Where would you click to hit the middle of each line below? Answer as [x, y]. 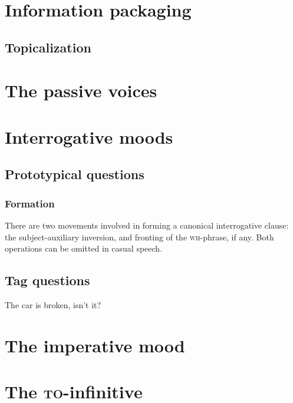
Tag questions [47, 280]
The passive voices [81, 90]
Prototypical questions [75, 174]
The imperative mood [95, 345]
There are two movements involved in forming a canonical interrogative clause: [147, 225]
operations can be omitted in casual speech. [84, 248]
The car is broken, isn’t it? [53, 304]
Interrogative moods [89, 136]
